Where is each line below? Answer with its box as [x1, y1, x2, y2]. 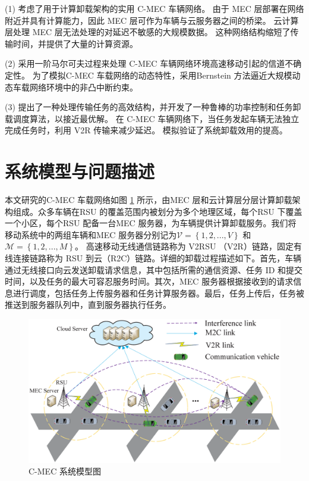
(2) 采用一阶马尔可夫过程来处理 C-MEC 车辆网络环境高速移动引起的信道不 [5, 57, 294, 70]
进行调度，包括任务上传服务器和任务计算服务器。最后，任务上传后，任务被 [12, 286, 304, 299]
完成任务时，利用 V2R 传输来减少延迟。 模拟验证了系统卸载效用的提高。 [5, 124, 288, 136]
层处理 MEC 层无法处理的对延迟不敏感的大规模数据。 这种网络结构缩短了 [5, 26, 291, 38]
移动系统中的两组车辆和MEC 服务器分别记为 [5, 228, 177, 240]
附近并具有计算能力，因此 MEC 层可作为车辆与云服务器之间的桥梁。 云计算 [5, 14, 299, 26]
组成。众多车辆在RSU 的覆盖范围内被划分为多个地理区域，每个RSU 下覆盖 [12, 205, 302, 217]
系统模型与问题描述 [5, 159, 155, 183]
